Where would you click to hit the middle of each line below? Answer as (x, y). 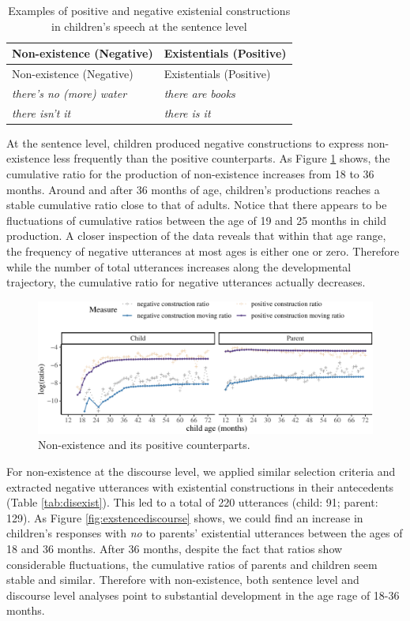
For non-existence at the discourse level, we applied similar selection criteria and (201, 471)
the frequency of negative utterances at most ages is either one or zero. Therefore (203, 251)
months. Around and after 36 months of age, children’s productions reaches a (193, 189)
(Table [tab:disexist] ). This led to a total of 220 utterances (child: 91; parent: (192, 502)
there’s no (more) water (70, 93)
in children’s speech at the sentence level (149, 26)
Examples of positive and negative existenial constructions (149, 10)
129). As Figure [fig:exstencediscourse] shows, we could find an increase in (185, 517)
